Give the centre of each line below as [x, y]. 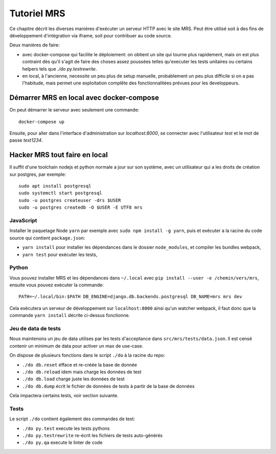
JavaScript [23, 220]
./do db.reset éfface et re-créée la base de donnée [80, 365]
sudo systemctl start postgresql [60, 193]
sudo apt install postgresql [55, 186]
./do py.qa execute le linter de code [62, 443]
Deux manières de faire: [34, 45]
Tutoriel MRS [38, 13]
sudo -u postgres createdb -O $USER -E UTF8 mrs [80, 208]
